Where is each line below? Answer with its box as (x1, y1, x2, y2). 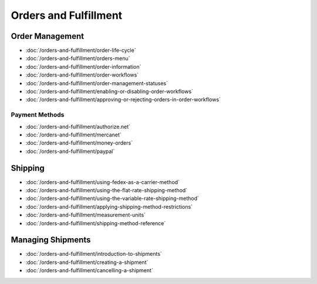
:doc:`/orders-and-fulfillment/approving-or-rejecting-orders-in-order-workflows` (25, 96, 221, 103)
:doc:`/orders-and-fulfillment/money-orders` (25, 139, 133, 146)
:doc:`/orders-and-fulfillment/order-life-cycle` (25, 47, 136, 54)
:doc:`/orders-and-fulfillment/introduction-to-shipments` (25, 250, 163, 258)
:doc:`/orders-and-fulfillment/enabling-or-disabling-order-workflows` (25, 88, 194, 95)
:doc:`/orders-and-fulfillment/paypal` (25, 148, 115, 155)
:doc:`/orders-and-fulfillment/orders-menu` (25, 55, 130, 62)
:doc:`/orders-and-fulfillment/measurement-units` (25, 212, 146, 219)
